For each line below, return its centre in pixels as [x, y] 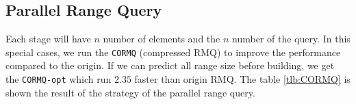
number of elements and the [162, 39]
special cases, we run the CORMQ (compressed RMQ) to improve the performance [173, 52]
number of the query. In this [291, 39]
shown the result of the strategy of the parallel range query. [130, 92]
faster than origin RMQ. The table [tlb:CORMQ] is [242, 79]
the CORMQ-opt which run [59, 79]
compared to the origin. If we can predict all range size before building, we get [170, 65]
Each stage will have [48, 39]
